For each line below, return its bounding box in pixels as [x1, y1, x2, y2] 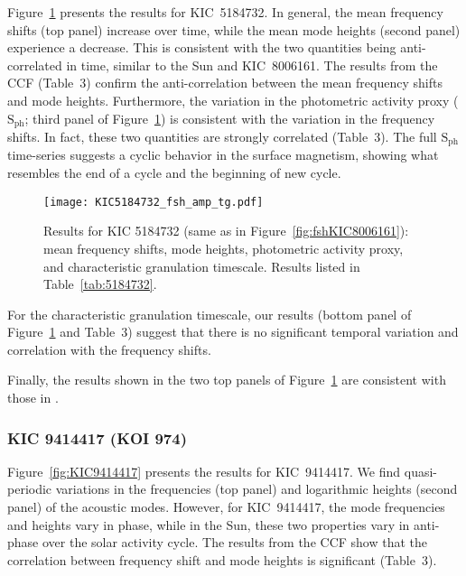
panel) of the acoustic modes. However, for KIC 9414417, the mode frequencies [7, 497, 445, 516]
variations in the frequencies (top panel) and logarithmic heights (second [55, 479, 458, 498]
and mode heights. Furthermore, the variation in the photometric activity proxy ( [7, 90, 459, 109]
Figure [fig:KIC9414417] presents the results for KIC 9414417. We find [7, 461, 401, 480]
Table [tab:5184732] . [43, 274, 157, 293]
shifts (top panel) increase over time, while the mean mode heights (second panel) [7, 20, 461, 39]
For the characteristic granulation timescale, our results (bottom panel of [7, 304, 412, 323]
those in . [7, 388, 59, 407]
